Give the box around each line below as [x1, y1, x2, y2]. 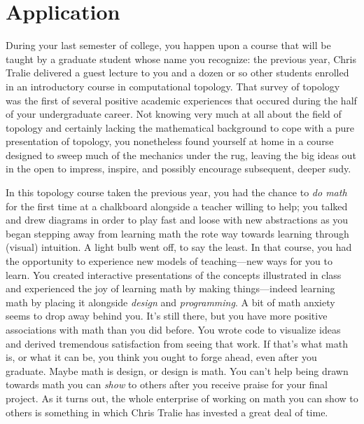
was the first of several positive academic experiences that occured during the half [6, 93, 357, 107]
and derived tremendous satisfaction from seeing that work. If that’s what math [6, 336, 348, 350]
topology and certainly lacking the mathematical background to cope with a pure [6, 120, 354, 135]
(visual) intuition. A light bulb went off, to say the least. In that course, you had [6, 240, 352, 254]
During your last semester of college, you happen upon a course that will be [6, 38, 331, 53]
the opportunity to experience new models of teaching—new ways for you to [6, 254, 332, 268]
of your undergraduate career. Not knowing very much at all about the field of [6, 107, 342, 121]
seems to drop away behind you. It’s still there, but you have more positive [6, 308, 328, 323]
